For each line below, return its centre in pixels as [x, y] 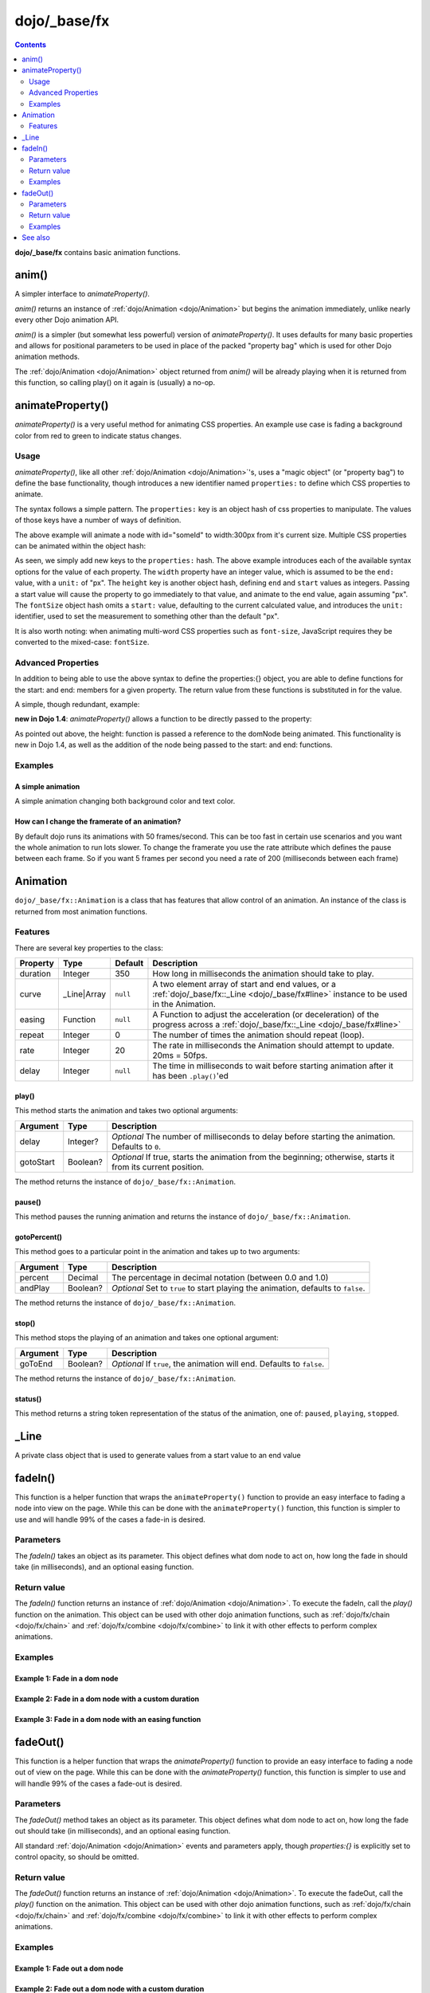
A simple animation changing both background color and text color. [125, 801]
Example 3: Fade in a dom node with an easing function [108, 1719]
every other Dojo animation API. [67, 320]
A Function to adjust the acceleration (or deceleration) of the [266, 1015]
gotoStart [37, 1162]
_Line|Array [84, 994]
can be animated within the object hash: [80, 546]
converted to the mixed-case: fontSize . [82, 643]
